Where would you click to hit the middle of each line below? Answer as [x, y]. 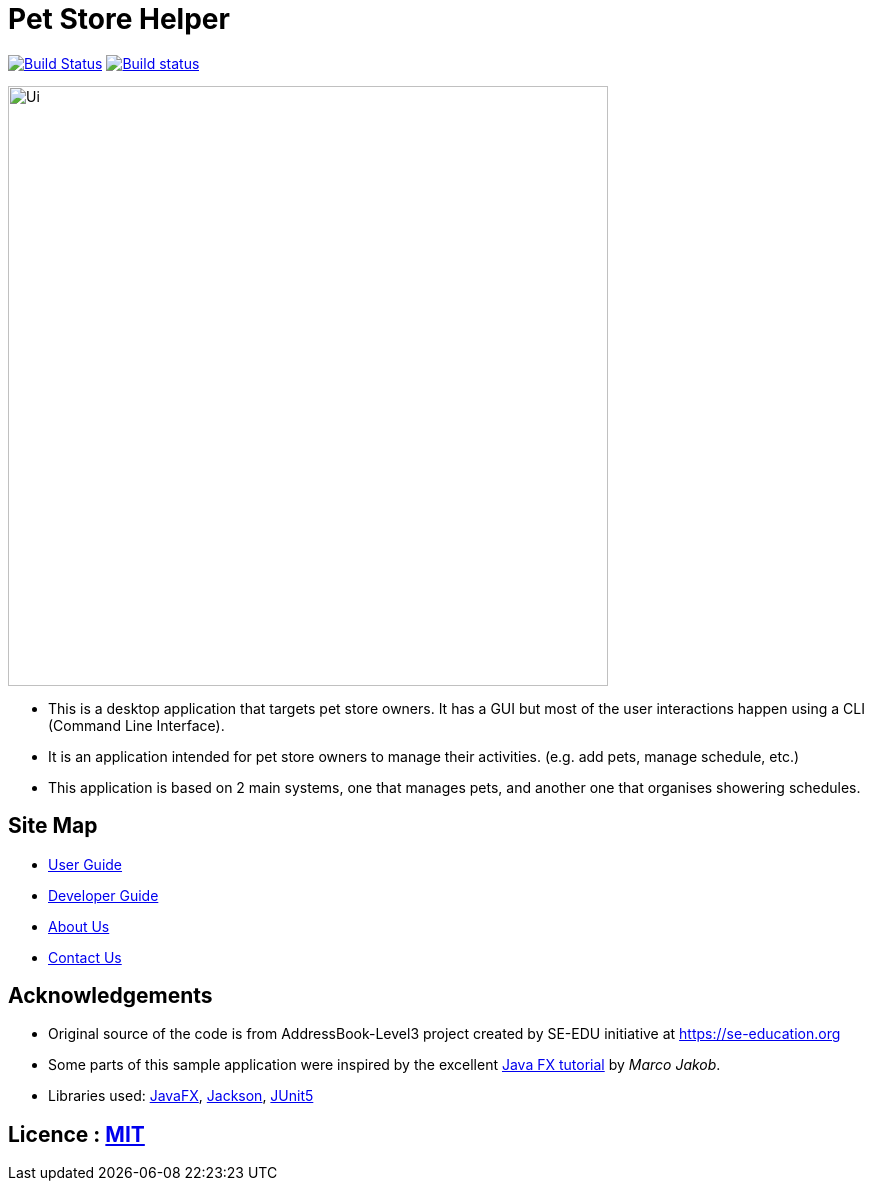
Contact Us [85, 957]
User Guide [85, 864]
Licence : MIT [76, 1134]
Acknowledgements [110, 996]
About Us [79, 926]
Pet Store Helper [119, 19]
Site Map [53, 826]
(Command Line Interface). [136, 725]
